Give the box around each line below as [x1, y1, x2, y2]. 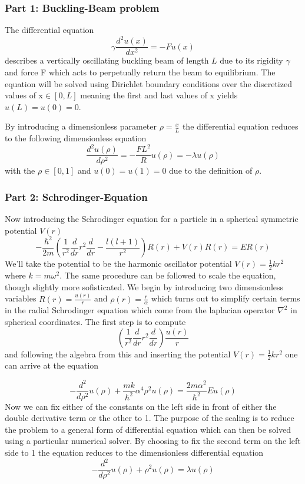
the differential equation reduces [182, 120, 299, 132]
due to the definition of [169, 164, 253, 177]
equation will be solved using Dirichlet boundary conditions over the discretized [5, 77, 292, 89]
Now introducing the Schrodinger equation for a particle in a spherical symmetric [5, 213, 299, 225]
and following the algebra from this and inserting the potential [5, 347, 231, 360]
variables [5, 292, 37, 304]
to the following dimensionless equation [5, 132, 147, 144]
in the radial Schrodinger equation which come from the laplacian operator [5, 304, 275, 316]
